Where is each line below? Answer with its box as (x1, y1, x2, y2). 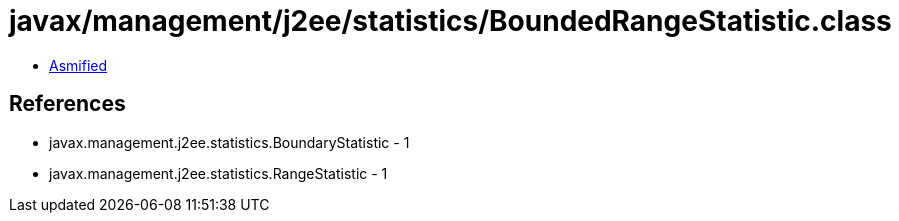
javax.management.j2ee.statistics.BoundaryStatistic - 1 (49, 133, 410, 151)
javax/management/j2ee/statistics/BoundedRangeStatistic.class (9, 4, 892, 38)
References (9, 91, 126, 117)
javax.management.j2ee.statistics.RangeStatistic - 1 (49, 164, 388, 182)
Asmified (49, 56, 108, 74)
